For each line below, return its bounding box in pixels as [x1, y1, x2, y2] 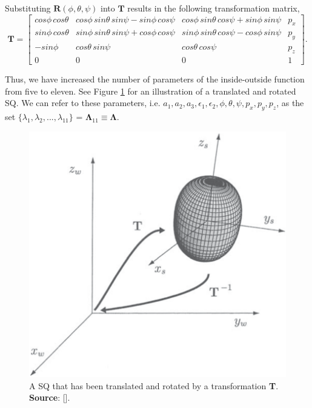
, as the [276, 96, 304, 109]
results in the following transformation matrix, [127, 2, 300, 14]
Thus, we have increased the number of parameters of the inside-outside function [5, 73, 305, 85]
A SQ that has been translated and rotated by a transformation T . [29, 379, 279, 392]
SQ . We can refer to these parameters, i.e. [5, 96, 161, 109]
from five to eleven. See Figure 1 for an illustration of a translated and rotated [5, 84, 296, 97]
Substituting [5, 2, 51, 14]
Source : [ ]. [29, 391, 70, 404]
